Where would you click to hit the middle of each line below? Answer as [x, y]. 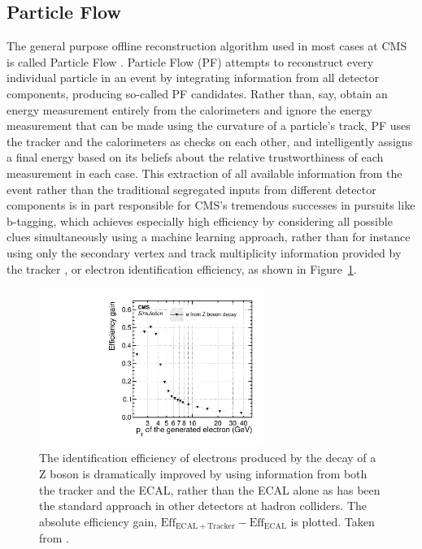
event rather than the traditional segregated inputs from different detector [191, 189]
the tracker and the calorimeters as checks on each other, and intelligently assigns [210, 141]
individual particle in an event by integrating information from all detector [193, 78]
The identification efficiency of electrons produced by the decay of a [208, 458]
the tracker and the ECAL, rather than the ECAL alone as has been [210, 489]
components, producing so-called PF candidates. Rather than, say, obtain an [197, 93]
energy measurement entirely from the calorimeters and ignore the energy [189, 109]
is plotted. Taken [333, 521]
